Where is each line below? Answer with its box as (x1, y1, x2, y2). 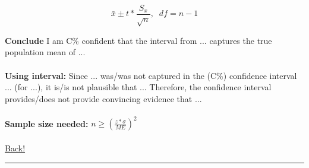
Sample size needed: (5, 117, 89, 129)
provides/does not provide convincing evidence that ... (5, 92, 202, 104)
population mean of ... (5, 46, 86, 58)
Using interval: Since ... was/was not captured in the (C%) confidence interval (5, 69, 297, 81)
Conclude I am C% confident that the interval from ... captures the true (5, 34, 272, 46)
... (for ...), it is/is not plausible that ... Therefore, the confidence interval (5, 81, 272, 93)
